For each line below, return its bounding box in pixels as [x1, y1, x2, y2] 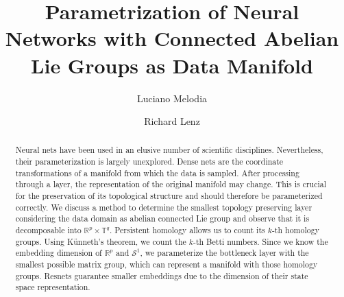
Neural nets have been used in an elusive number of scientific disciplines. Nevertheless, [15, 144, 323, 156]
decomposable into [15, 224, 82, 236]
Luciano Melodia [136, 91, 208, 105]
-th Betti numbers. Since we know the [193, 235, 328, 247]
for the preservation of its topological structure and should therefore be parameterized [15, 190, 323, 202]
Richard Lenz [144, 114, 200, 128]
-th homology [271, 224, 319, 236]
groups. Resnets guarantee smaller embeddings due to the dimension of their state [15, 270, 308, 281]
